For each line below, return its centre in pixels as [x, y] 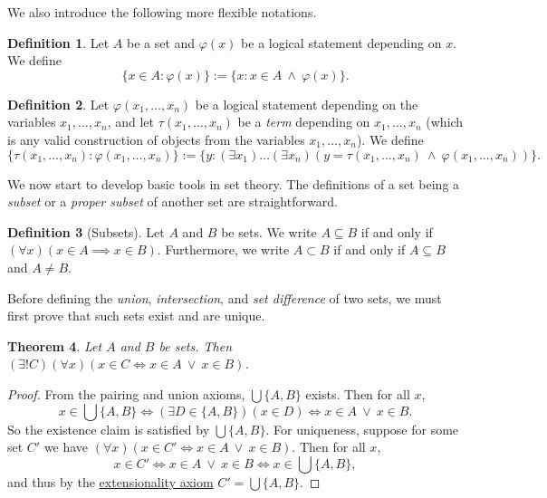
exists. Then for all [358, 393]
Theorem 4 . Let [55, 345]
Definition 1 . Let [58, 42]
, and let [130, 122]
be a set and [161, 42]
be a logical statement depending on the [307, 104]
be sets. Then [196, 345]
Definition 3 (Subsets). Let [86, 231]
